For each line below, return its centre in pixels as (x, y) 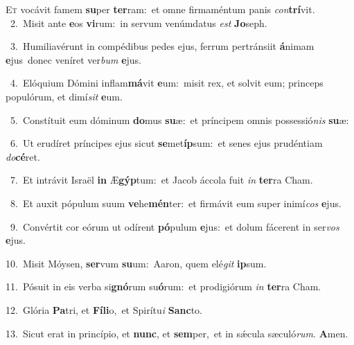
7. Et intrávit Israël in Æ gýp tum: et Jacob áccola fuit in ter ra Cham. (161, 180)
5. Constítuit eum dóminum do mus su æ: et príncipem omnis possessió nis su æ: (179, 120)
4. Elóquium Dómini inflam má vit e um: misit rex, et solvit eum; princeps (167, 83)
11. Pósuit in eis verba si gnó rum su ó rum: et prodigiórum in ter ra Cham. (163, 286)
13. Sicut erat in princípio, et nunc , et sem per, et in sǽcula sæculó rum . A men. (177, 333)
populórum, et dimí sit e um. (64, 96)
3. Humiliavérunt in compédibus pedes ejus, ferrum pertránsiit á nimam (162, 46)
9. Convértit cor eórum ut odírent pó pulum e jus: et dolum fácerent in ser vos (175, 226)
